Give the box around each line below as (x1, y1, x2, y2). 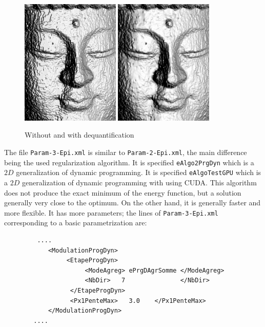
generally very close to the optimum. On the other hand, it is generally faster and (4, 197, 261, 208)
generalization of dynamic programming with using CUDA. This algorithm (22, 177, 257, 187)
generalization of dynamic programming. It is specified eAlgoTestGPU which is (16, 167, 261, 178)
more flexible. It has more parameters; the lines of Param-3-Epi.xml (4, 207, 218, 218)
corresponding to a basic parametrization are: (4, 217, 147, 228)
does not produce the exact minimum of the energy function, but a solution (4, 187, 241, 198)
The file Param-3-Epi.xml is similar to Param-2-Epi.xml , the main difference (4, 146, 247, 157)
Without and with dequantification (25, 129, 134, 140)
